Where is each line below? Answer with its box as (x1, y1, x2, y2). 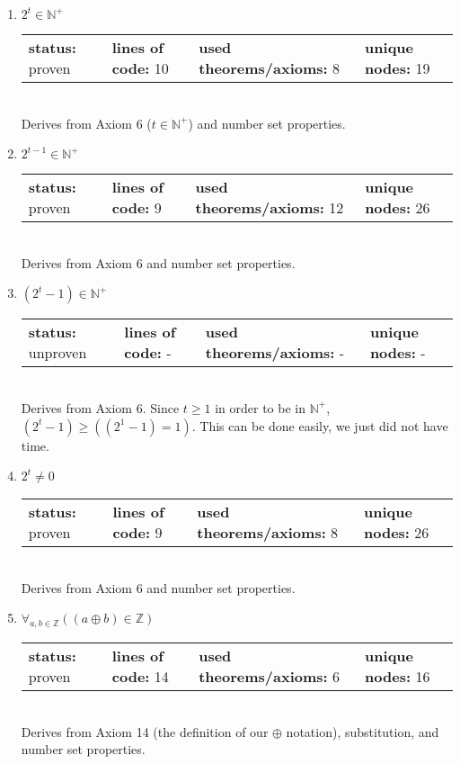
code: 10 (111, 58, 169, 78)
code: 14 (111, 666, 169, 688)
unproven (28, 342, 87, 364)
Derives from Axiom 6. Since (21, 398, 180, 417)
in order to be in (215, 398, 305, 417)
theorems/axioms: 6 (199, 666, 340, 688)
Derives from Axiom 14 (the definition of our (21, 722, 269, 741)
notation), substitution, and (286, 722, 439, 741)
